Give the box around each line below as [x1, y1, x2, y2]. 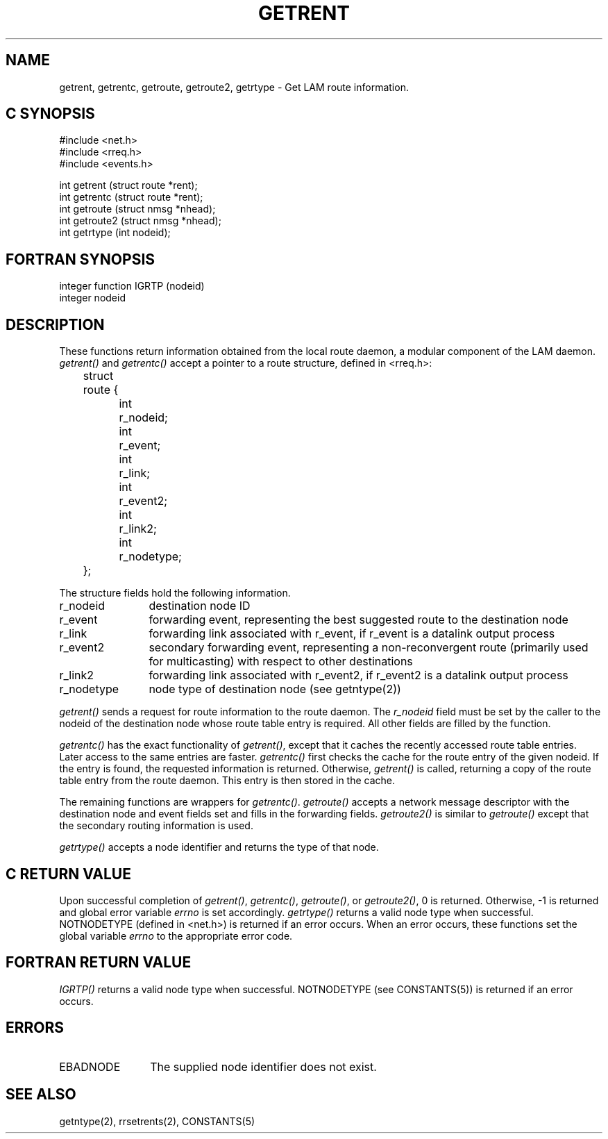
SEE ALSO [6, 1086, 76, 1104]
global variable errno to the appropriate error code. [59, 929, 293, 942]
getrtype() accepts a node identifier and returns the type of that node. [59, 841, 379, 854]
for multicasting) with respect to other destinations [149, 654, 413, 669]
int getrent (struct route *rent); [59, 179, 198, 192]
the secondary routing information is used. [59, 820, 253, 832]
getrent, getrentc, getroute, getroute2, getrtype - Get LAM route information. [59, 81, 409, 93]
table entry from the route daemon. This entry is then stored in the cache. [59, 774, 396, 787]
